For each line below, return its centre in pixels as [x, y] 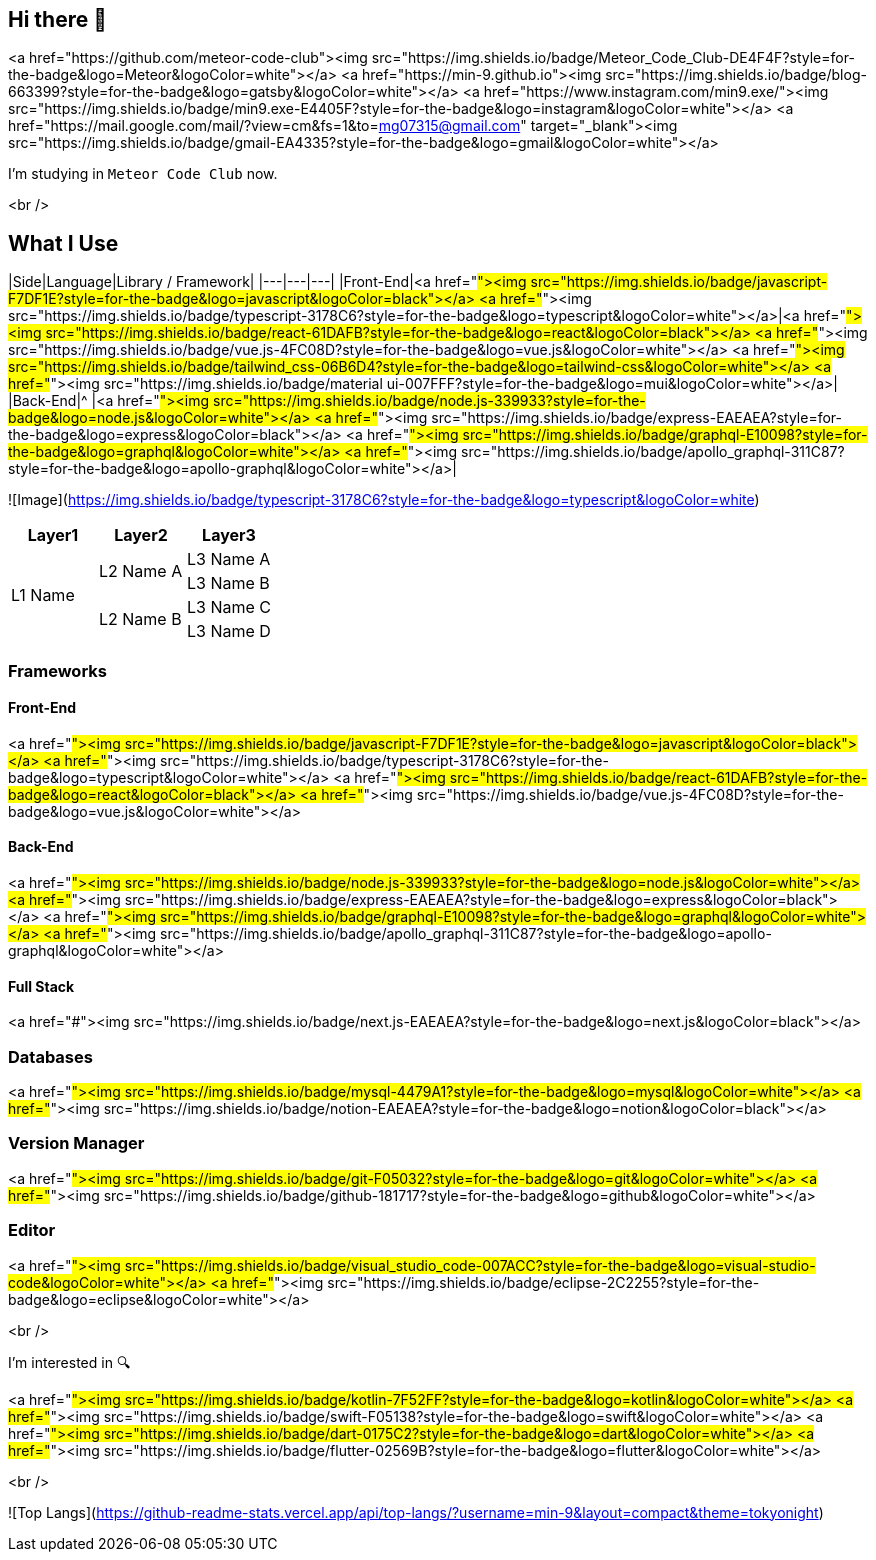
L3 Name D [228, 631]
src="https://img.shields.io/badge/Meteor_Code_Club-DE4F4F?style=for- [613, 58]
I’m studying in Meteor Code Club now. [143, 174]
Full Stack [41, 986]
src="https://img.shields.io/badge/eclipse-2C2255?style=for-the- [543, 1282]
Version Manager [76, 1143]
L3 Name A [228, 559]
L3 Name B [228, 583]
